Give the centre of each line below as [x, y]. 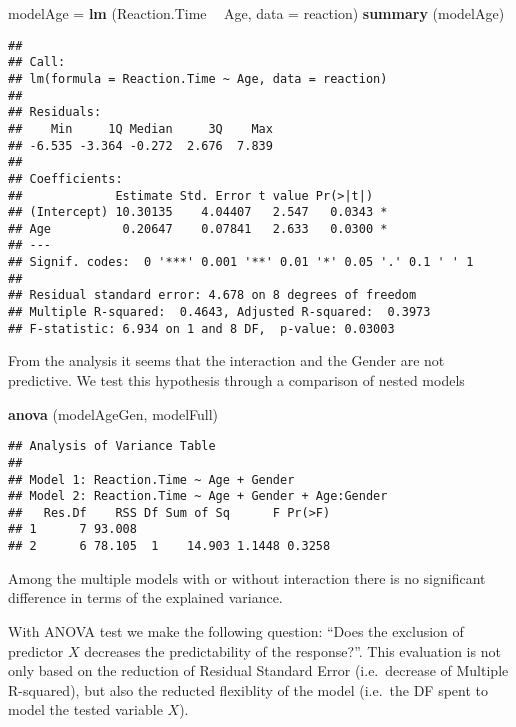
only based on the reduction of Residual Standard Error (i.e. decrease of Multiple [258, 670]
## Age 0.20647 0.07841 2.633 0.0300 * [198, 228]
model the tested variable [85, 709]
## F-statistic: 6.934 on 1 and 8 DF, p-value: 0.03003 [201, 328]
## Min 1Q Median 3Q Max [140, 128]
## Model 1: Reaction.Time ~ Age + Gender [151, 479]
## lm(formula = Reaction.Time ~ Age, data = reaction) [198, 78]
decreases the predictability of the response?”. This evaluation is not [292, 650]
